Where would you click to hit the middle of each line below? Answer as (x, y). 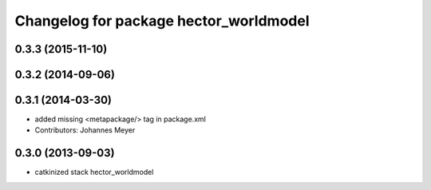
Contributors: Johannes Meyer (85, 130)
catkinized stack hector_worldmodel (94, 172)
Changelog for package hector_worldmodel (162, 21)
